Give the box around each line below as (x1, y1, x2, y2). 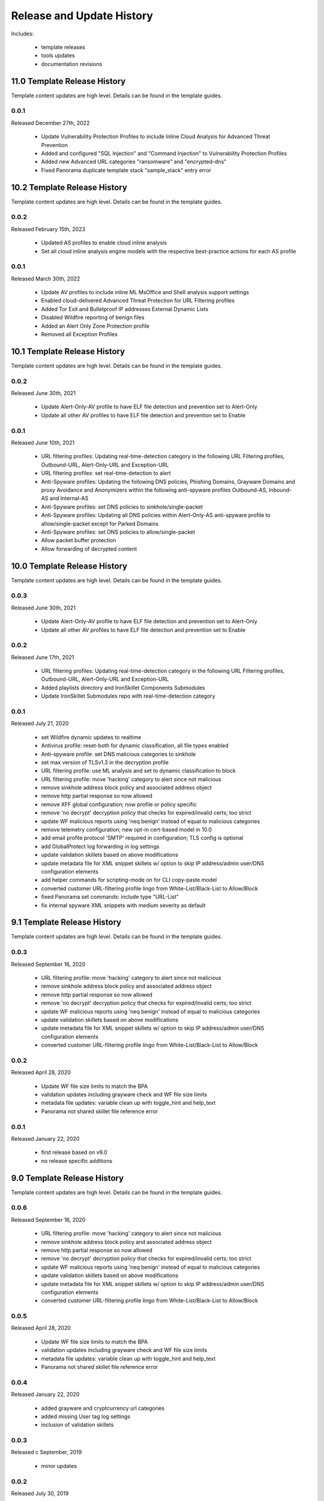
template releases (41, 43, 85, 50)
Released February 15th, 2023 (11, 225, 86, 232)
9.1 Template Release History (11, 917, 122, 928)
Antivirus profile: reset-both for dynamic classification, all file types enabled (41, 742, 229, 749)
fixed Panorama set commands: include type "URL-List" (41, 893, 179, 901)
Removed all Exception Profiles (41, 331, 118, 338)
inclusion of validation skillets (41, 1421, 114, 1428)
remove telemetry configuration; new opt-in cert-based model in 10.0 (41, 826, 212, 833)
